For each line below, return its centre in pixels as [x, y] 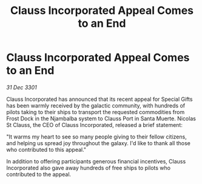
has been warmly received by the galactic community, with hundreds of [96, 105]
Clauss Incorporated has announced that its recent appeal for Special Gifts [99, 99]
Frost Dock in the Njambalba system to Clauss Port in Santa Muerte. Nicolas [101, 118]
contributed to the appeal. [39, 174]
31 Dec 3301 [22, 87]
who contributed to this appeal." [46, 149]
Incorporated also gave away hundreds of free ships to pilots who [89, 168]
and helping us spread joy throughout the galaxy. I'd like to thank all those [99, 143]
